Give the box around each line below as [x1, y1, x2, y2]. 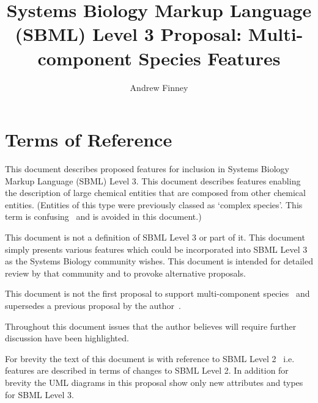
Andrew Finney [130, 81, 188, 93]
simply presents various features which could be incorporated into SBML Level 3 [5, 242, 308, 255]
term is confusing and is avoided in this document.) [5, 210, 202, 223]
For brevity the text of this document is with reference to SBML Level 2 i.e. [5, 352, 295, 365]
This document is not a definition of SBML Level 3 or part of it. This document [5, 231, 305, 243]
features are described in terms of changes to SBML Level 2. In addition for [5, 364, 289, 377]
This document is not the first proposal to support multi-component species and [5, 287, 310, 300]
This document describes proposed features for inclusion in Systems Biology [5, 162, 289, 175]
